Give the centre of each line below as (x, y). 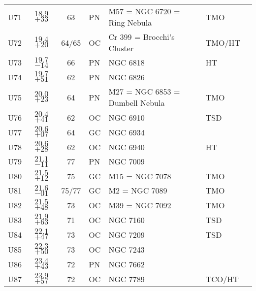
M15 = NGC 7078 (140, 176)
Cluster (121, 48)
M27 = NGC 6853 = (144, 91)
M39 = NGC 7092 (140, 205)
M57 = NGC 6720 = (144, 11)
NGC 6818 (127, 62)
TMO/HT (223, 42)
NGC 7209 (127, 234)
